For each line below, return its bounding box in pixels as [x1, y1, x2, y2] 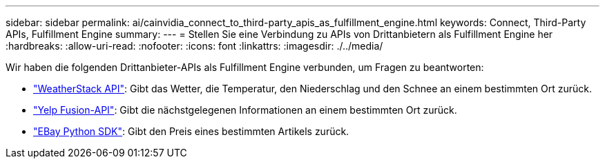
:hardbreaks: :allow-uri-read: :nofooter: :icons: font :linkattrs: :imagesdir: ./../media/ [6, 40, 383, 52]
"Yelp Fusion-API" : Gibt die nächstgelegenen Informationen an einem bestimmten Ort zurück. [33, 104, 457, 116]
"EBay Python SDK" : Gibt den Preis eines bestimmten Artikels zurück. [33, 125, 349, 137]
